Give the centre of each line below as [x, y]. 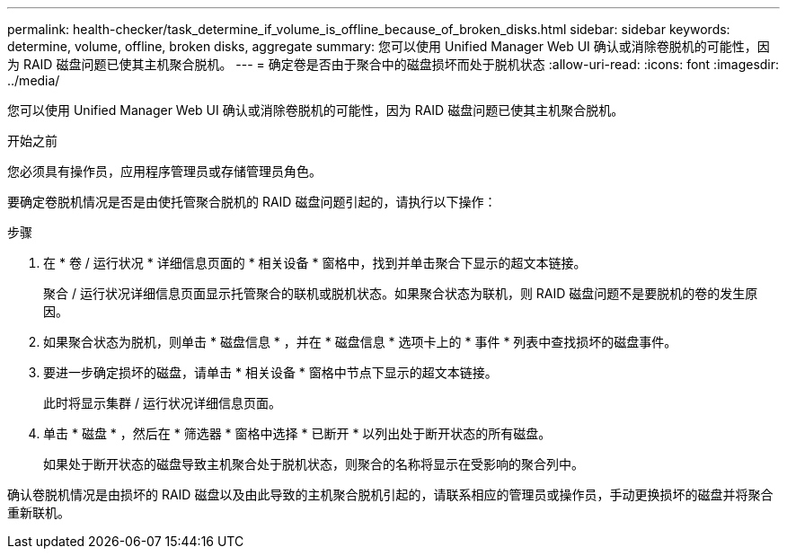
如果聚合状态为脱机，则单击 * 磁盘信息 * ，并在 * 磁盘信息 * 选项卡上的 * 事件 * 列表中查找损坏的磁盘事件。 [360, 342]
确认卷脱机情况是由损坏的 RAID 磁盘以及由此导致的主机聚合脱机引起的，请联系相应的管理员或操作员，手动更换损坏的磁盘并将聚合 [390, 494]
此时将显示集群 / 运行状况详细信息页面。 [162, 403]
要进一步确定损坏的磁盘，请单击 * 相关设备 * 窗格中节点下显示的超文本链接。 [270, 372]
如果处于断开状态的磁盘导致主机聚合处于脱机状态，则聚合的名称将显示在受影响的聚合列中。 [314, 464]
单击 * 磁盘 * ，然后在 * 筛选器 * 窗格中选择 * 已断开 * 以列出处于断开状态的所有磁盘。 [297, 433]
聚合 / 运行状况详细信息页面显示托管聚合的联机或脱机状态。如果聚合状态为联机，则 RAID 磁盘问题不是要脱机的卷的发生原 [401, 293]
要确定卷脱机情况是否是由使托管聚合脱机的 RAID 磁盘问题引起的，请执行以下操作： [252, 202]
